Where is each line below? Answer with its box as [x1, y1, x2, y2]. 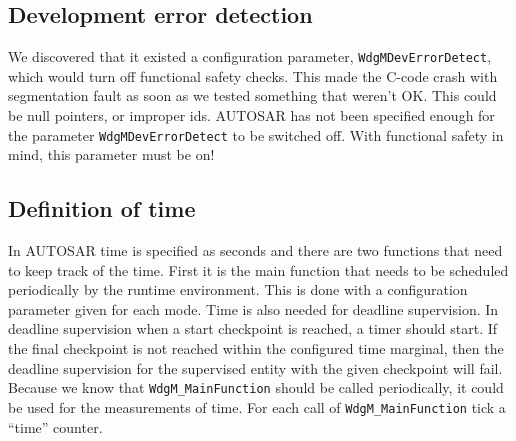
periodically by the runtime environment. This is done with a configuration [8, 279, 468, 300]
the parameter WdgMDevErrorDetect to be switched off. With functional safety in [8, 124, 504, 145]
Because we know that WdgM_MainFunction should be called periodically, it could [8, 377, 504, 398]
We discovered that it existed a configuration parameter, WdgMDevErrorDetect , [8, 46, 492, 67]
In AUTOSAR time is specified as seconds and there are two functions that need [8, 240, 503, 261]
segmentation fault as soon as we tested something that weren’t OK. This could [8, 85, 497, 106]
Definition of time [8, 193, 196, 224]
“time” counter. [8, 416, 103, 437]
